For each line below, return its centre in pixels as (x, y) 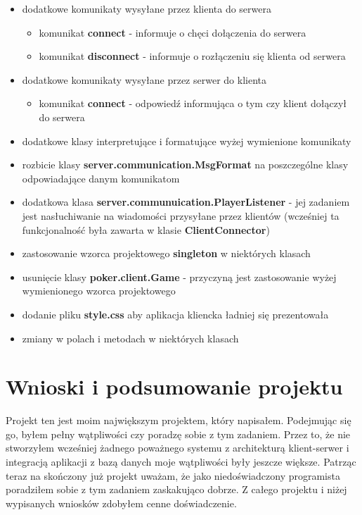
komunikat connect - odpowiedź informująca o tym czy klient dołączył (193, 103)
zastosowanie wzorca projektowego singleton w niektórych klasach (166, 253)
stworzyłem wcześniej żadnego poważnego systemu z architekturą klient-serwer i (177, 448)
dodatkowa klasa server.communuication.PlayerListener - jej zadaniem (186, 202)
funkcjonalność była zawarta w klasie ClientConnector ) (146, 229)
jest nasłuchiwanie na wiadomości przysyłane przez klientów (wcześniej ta (181, 215)
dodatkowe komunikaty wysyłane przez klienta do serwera (147, 8)
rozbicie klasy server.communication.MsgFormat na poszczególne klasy (185, 165)
